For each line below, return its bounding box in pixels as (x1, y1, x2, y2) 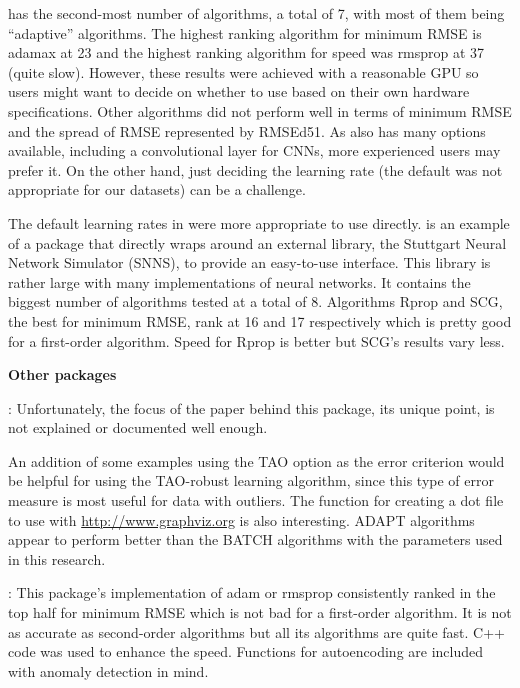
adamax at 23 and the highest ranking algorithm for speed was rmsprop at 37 (8, 42, 485, 63)
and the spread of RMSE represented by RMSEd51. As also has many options (8, 120, 486, 141)
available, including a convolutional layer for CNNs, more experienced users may (8, 140, 501, 161)
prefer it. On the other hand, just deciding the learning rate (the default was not (8, 159, 503, 180)
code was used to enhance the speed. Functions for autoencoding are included (8, 641, 484, 662)
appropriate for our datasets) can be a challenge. (8, 179, 306, 200)
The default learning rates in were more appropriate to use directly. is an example (8, 212, 510, 233)
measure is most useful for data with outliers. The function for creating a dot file (8, 490, 504, 511)
